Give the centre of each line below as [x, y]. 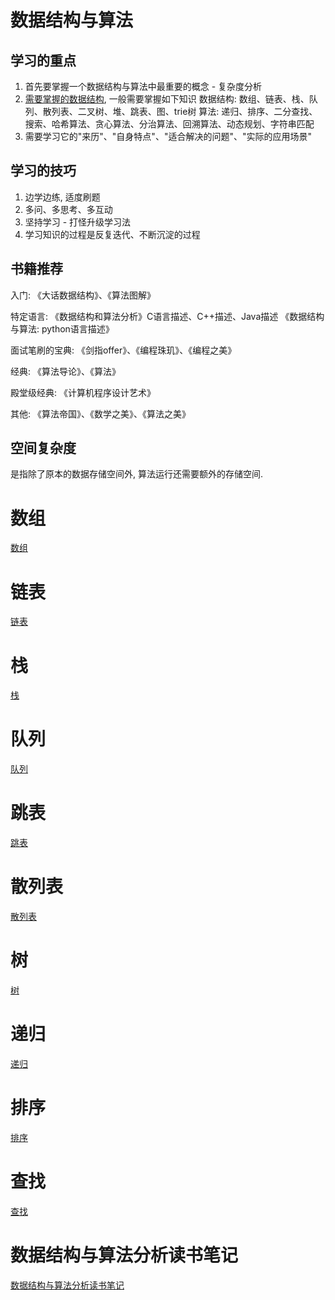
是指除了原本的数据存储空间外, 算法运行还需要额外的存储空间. [137, 474]
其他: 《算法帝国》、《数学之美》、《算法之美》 [100, 413]
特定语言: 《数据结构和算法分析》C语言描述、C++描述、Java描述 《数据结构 [167, 316]
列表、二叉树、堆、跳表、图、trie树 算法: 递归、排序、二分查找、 [184, 111]
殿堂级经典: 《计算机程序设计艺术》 [83, 392]
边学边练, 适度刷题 [62, 197]
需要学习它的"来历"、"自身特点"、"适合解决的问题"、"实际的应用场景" [168, 136]
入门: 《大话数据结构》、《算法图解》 [83, 295]
